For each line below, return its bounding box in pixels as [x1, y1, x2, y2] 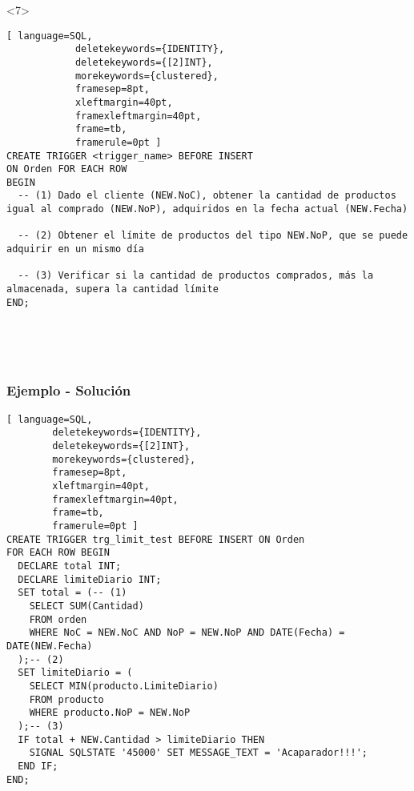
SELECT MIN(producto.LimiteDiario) [29, 680, 219, 692]
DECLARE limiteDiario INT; [18, 573, 162, 585]
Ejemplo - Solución [6, 380, 131, 400]
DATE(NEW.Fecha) [6, 640, 93, 652]
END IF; [18, 760, 58, 772]
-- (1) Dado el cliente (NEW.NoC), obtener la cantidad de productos [18, 190, 396, 202]
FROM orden [29, 613, 87, 625]
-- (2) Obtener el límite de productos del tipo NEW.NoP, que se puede [18, 230, 408, 242]
